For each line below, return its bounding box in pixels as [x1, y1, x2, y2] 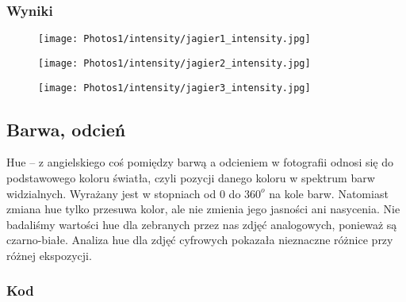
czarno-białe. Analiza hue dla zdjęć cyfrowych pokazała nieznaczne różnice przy [6, 231, 393, 248]
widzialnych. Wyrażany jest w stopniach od [6, 185, 216, 201]
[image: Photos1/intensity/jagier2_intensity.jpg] [38, 57, 311, 69]
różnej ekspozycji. [6, 247, 92, 263]
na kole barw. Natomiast [269, 185, 389, 201]
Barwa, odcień [6, 117, 126, 141]
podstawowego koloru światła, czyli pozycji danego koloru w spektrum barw [6, 169, 375, 185]
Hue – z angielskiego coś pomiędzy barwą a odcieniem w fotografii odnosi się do [6, 154, 394, 170]
